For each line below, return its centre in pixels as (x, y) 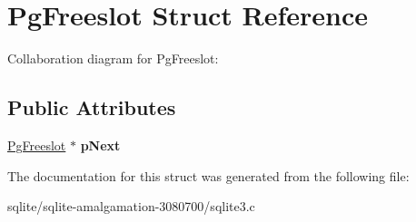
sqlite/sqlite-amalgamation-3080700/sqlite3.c (131, 206)
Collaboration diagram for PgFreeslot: (113, 58)
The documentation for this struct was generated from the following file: (208, 175)
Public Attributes (92, 107)
